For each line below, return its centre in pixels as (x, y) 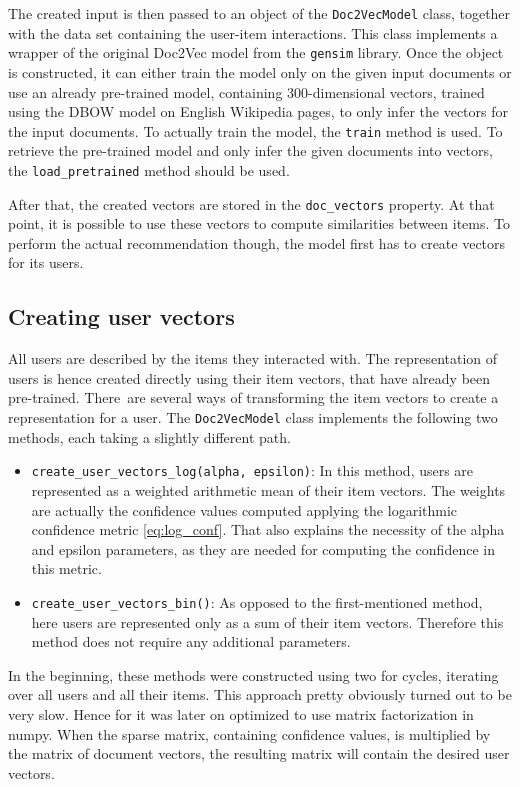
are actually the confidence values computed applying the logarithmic (244, 509)
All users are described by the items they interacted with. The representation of (253, 358)
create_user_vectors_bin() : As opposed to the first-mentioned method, (257, 601)
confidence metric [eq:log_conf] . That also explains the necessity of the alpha (268, 529)
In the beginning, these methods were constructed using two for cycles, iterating (253, 674)
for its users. (46, 262)
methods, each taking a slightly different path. (149, 436)
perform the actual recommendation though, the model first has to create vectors (257, 242)
